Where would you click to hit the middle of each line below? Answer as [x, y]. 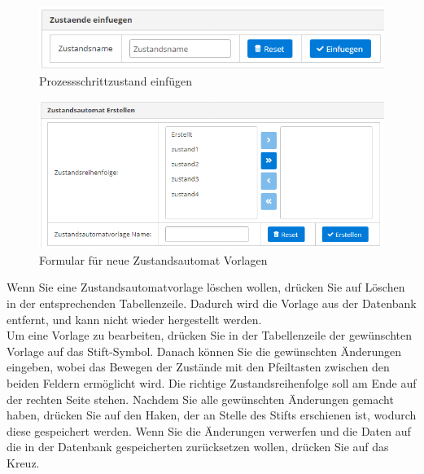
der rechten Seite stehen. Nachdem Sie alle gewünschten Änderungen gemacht [200, 399]
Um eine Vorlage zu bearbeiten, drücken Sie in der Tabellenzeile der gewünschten [210, 335]
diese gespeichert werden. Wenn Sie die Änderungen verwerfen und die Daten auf [209, 430]
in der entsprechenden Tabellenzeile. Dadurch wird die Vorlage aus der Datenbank [212, 303]
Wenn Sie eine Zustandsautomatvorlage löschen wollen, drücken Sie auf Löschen [206, 287]
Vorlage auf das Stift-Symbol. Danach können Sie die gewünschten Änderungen [204, 351]
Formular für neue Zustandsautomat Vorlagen [153, 259]
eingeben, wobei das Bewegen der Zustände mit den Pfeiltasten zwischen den [198, 367]
